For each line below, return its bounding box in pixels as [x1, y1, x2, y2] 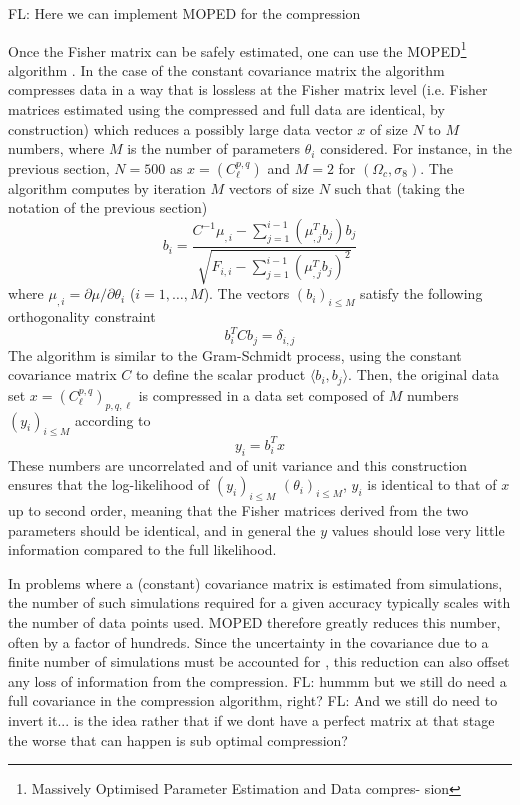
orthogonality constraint [8, 306, 156, 327]
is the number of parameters [127, 138, 301, 159]
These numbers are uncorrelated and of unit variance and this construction [8, 454, 468, 475]
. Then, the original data [348, 364, 500, 385]
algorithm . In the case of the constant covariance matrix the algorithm [8, 59, 445, 80]
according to [75, 409, 151, 430]
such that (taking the [334, 177, 465, 198]
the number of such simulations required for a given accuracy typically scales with [8, 592, 511, 613]
